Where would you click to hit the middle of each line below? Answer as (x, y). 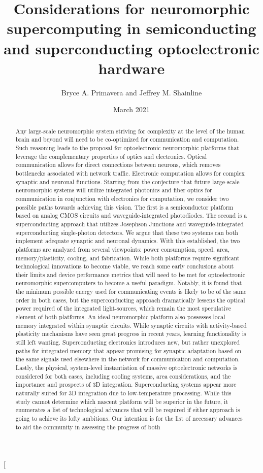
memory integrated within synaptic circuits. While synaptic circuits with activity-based (131, 325)
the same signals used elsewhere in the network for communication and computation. (128, 359)
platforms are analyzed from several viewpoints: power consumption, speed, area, (123, 249)
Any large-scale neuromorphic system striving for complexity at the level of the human (130, 131)
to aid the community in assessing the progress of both (88, 427)
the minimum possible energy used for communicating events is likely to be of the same (131, 292)
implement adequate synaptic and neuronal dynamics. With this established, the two (128, 241)
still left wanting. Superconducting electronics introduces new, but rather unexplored (128, 342)
